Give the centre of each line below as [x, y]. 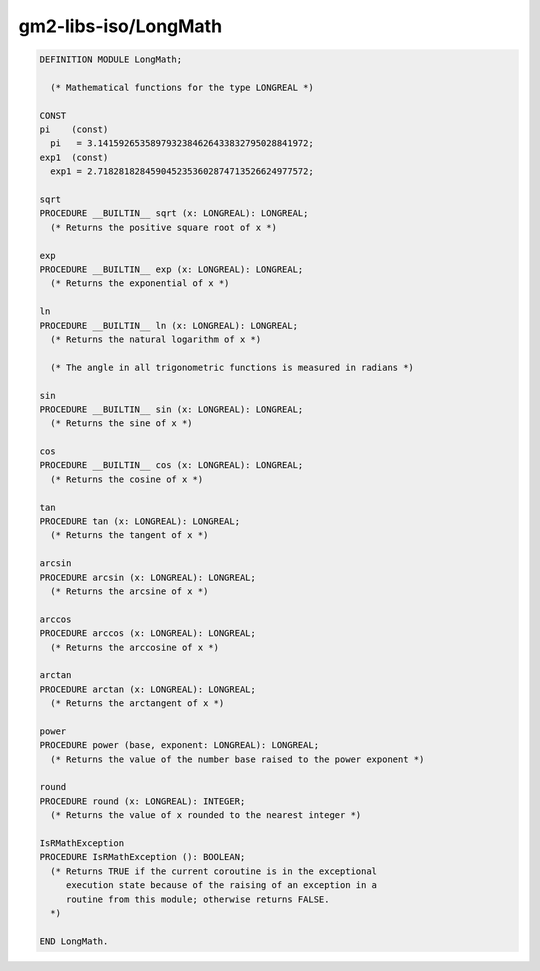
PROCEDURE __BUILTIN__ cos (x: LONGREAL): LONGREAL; [171, 465]
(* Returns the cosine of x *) [127, 479]
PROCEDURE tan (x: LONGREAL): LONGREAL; [139, 521]
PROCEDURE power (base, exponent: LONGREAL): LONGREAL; [179, 745]
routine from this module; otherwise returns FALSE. [197, 899]
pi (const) [74, 129]
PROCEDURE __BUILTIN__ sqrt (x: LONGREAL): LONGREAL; [174, 213]
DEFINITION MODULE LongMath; [111, 59]
